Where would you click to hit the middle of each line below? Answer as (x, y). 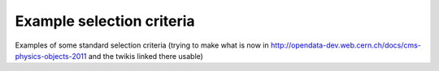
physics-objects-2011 (51, 56)
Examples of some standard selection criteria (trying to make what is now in (142, 45)
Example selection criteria (105, 21)
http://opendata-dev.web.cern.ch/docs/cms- (346, 45)
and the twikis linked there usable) (146, 56)
